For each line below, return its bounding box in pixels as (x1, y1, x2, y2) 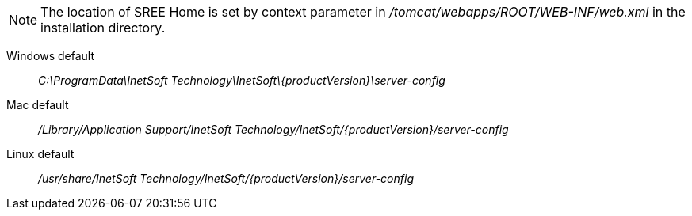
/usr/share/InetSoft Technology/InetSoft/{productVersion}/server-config (38, 172, 414, 185)
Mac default (6, 98, 69, 112)
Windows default (6, 49, 94, 63)
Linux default (6, 147, 75, 161)
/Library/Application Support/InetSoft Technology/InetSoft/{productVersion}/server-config (38, 123, 509, 136)
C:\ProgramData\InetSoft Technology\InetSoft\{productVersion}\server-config (38, 74, 445, 87)
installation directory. (40, 20, 166, 36)
